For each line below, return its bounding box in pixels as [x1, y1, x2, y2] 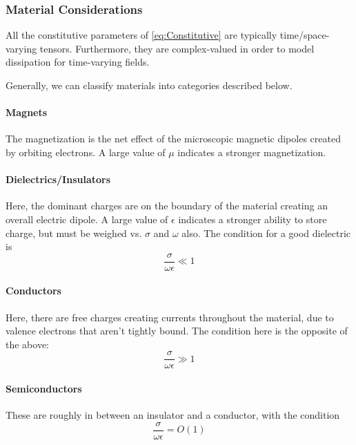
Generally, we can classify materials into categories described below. [6, 78, 293, 92]
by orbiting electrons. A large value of [6, 144, 166, 159]
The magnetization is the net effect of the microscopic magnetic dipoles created [6, 131, 341, 146]
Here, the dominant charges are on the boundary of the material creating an [6, 198, 328, 213]
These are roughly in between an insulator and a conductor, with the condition [6, 408, 340, 422]
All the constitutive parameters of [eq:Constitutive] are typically [6, 28, 277, 42]
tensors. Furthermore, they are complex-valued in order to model [39, 41, 315, 55]
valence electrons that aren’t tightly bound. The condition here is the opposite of [6, 323, 348, 338]
